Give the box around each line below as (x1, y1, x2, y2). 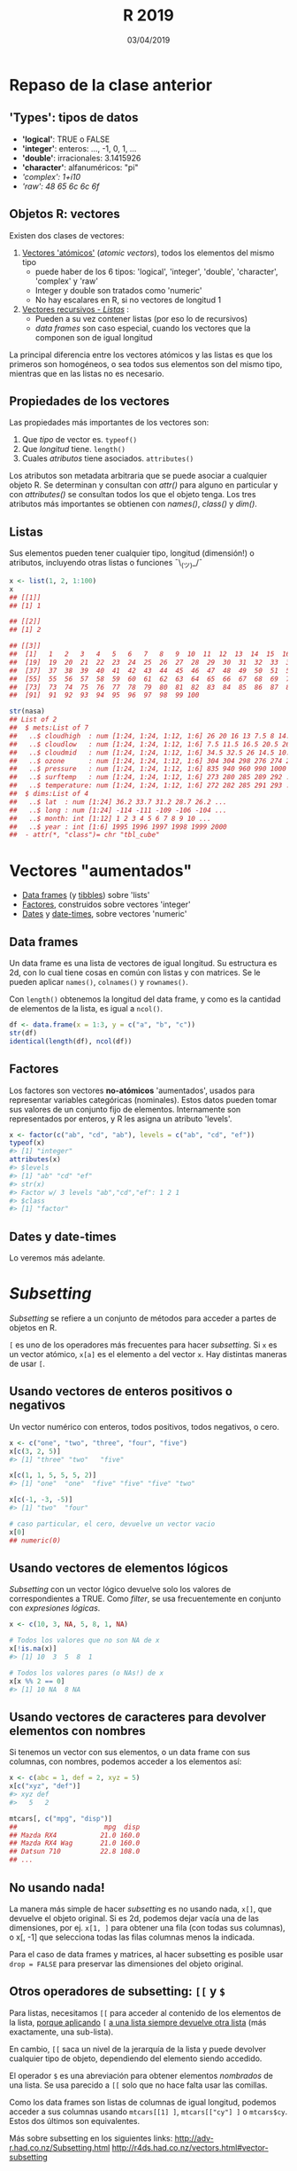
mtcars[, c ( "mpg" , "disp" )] (9, 1814, 113, 1823)
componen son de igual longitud (34, 332, 153, 342)
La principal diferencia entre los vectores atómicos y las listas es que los (9, 349, 273, 360)
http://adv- (174, 2133, 214, 2144)
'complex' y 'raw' (34, 276, 99, 286)
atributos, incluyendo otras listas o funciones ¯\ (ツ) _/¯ (9, 558, 203, 570)
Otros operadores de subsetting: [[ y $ (9, 1984, 226, 1999)
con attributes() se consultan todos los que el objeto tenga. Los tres (9, 489, 256, 500)
